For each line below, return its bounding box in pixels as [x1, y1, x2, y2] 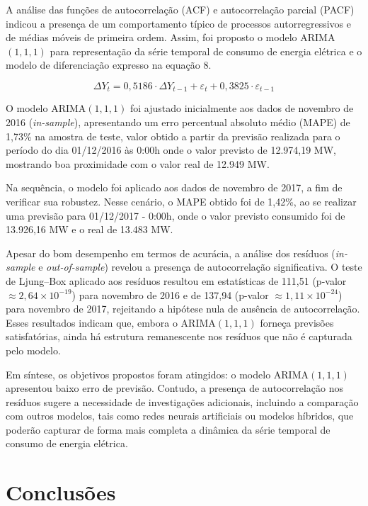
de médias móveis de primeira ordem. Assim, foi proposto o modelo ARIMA [6, 30, 335, 45]
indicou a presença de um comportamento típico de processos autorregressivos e [6, 16, 351, 30]
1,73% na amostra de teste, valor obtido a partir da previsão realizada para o [6, 128, 340, 143]
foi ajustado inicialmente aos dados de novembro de [130, 101, 354, 116]
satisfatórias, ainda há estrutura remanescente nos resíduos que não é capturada [6, 329, 352, 344]
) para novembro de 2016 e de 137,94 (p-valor [71, 287, 269, 302]
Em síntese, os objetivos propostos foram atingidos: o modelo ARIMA [6, 366, 309, 381]
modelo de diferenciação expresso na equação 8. [6, 57, 212, 72]
